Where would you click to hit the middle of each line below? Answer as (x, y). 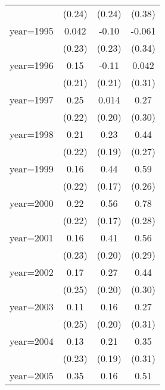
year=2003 (32, 306)
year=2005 (32, 375)
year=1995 (32, 31)
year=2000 (32, 203)
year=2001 (32, 238)
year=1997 (32, 100)
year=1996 (32, 65)
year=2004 (32, 341)
